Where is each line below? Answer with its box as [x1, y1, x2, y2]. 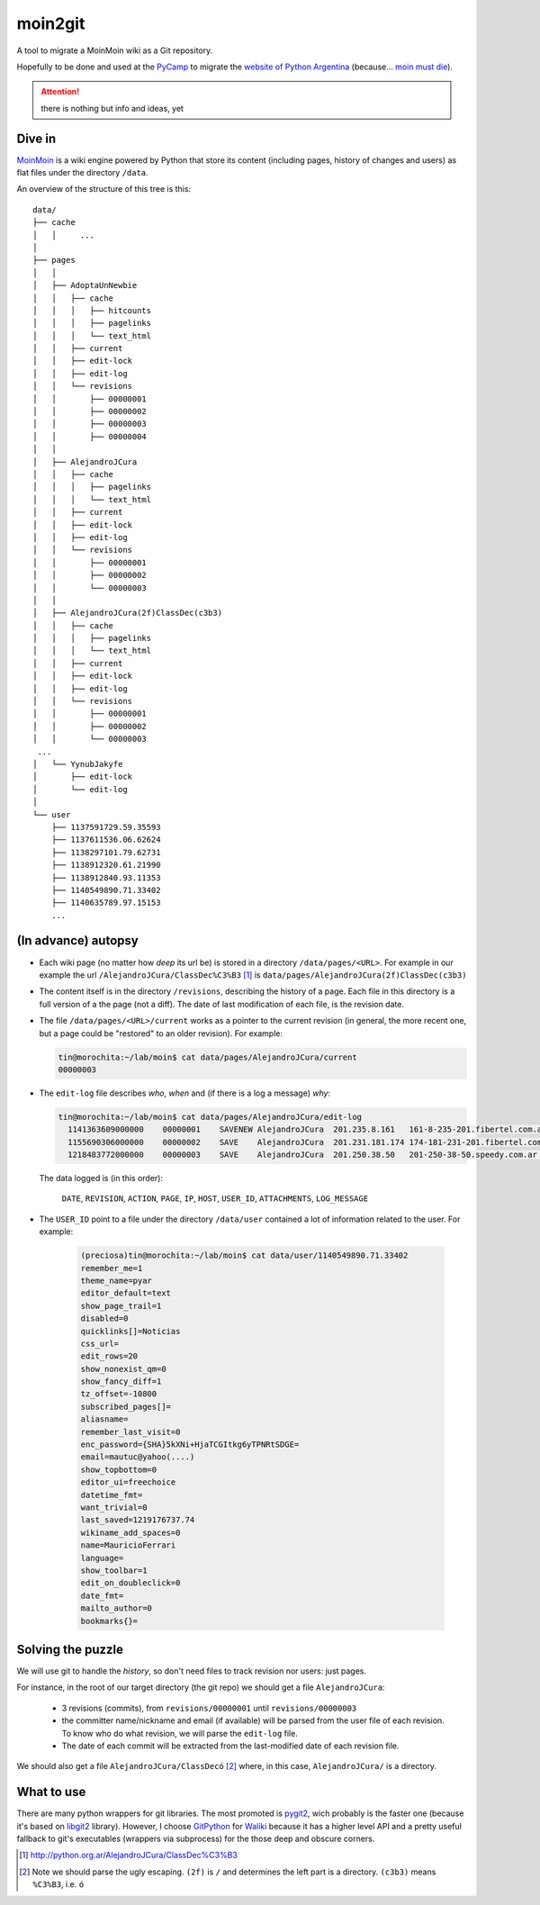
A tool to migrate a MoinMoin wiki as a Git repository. [16, 45, 213, 56]
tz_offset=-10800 [80, 1389, 157, 1399]
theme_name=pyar [80, 1275, 153, 1286]
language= [80, 1553, 124, 1563]
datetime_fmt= [80, 1490, 143, 1500]
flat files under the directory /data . [16, 167, 148, 178]
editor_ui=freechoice [80, 1477, 176, 1487]
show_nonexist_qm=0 [80, 1364, 166, 1374]
